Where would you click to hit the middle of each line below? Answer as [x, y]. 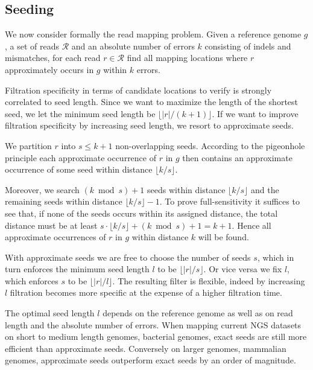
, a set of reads [32, 46]
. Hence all [251, 225]
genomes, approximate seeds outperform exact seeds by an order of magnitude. [150, 360]
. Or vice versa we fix [243, 269]
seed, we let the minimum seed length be [80, 113]
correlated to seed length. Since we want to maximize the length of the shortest [152, 102]
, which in [276, 257]
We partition [28, 145]
